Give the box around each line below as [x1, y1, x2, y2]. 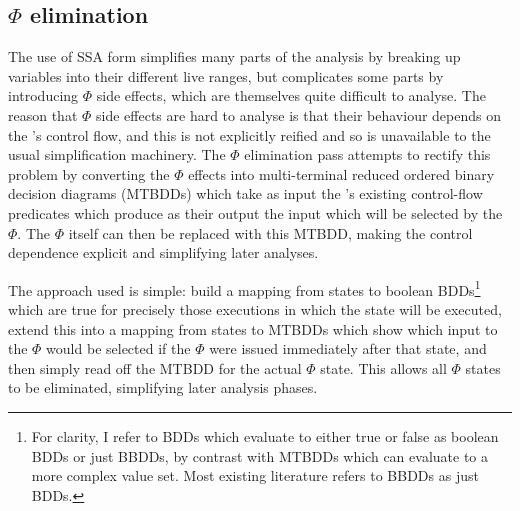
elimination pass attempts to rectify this [244, 144, 491, 165]
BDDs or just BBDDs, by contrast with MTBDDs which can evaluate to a [31, 445, 488, 466]
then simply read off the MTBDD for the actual [8, 357, 302, 378]
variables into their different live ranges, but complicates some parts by [8, 65, 444, 86]
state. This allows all [320, 357, 447, 378]
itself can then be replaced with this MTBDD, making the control [68, 222, 473, 243]
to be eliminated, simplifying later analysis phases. [8, 377, 318, 398]
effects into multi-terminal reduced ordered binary [188, 163, 495, 184]
